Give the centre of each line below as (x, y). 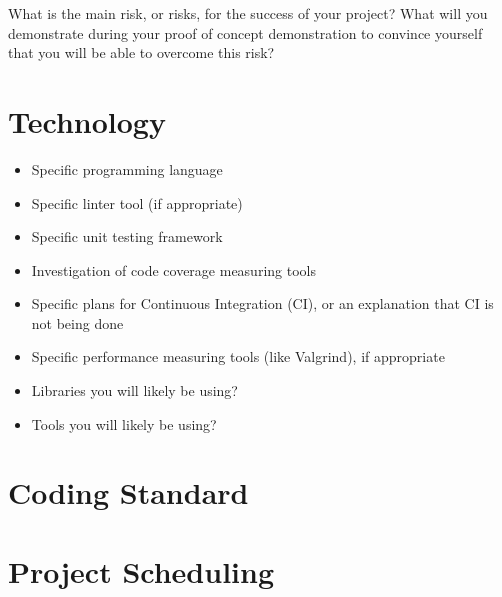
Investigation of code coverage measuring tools (173, 269)
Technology (87, 120)
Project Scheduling (141, 570)
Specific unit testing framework (127, 236)
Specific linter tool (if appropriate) (137, 202)
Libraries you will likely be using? (134, 390)
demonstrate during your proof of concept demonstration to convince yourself (245, 32)
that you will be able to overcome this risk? (141, 52)
